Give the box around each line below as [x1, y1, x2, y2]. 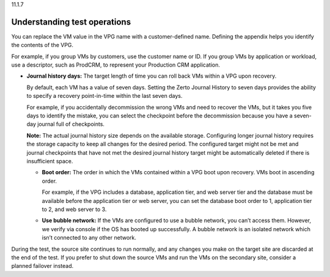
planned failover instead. [11, 262, 73, 270]
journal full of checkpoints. [37, 120, 105, 128]
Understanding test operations [11, 17, 131, 27]
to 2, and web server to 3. [42, 205, 107, 213]
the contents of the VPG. [11, 42, 73, 49]
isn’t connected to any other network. [42, 234, 137, 242]
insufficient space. [26, 157, 73, 164]
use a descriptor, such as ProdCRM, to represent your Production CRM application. [11, 61, 220, 68]
